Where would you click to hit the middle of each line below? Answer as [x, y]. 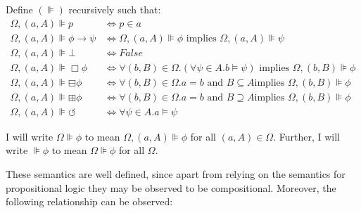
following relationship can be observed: [89, 201]
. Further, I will [306, 136]
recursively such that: [115, 9]
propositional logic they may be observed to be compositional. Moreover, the [171, 187]
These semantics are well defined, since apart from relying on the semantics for [176, 174]
